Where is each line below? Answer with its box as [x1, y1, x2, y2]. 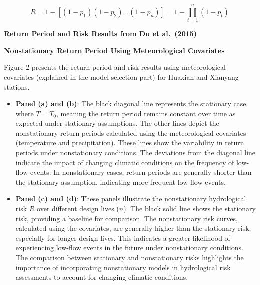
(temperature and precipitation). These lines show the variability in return [15, 137, 244, 148]
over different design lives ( [37, 203, 119, 214]
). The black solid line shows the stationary [123, 203, 256, 214]
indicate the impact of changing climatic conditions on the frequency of [15, 157, 234, 167]
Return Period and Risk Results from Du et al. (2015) [4, 28, 197, 39]
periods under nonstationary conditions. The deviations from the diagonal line [15, 147, 256, 158]
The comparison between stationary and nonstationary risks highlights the [15, 252, 244, 262]
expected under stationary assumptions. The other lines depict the [15, 118, 219, 128]
